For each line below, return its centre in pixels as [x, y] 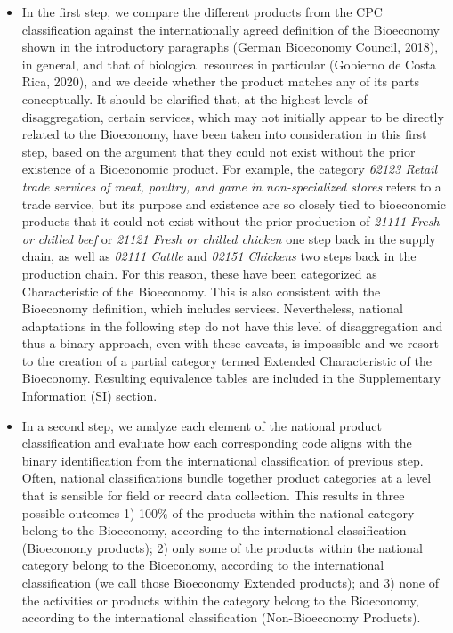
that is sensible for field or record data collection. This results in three [213, 495]
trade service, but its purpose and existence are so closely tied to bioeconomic [234, 203]
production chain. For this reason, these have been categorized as [199, 273]
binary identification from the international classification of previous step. [222, 460]
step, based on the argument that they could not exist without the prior [218, 151]
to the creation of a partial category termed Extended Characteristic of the [226, 360]
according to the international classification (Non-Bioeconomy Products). [221, 617]
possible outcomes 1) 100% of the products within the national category [218, 512]
